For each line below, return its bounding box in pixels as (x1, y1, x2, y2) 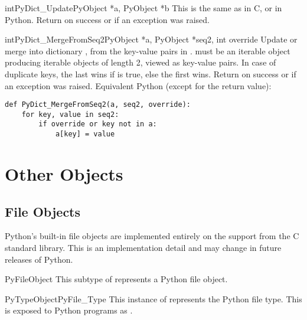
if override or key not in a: (38, 120, 157, 129)
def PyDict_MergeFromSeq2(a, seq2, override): (5, 100, 191, 109)
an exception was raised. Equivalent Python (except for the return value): (5, 79, 272, 92)
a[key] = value (55, 130, 115, 139)
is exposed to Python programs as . (5, 304, 133, 316)
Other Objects (5, 161, 123, 185)
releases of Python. (5, 253, 73, 265)
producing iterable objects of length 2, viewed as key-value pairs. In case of (5, 56, 276, 68)
